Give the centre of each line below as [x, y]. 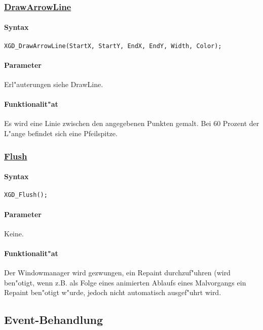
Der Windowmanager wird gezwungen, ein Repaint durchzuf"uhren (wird [117, 273]
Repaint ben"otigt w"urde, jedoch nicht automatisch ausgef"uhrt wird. [113, 292]
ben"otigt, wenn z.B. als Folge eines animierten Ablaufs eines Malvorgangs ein [125, 282]
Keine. [14, 233]
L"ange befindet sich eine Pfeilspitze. [61, 133]
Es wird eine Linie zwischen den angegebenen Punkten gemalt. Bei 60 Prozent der [132, 123]
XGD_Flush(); [26, 195]
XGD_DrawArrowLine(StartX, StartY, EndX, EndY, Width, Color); [113, 46]
